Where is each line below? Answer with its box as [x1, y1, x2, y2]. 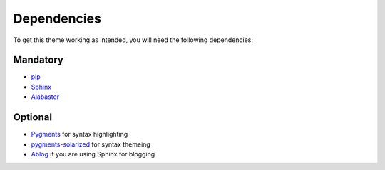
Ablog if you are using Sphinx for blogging [31, 149, 155, 158]
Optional [13, 111, 53, 124]
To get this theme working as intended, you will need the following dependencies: [13, 36, 253, 44]
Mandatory [13, 54, 64, 66]
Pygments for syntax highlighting [31, 130, 128, 139]
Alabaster [31, 92, 60, 101]
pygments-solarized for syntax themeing [31, 139, 151, 149]
